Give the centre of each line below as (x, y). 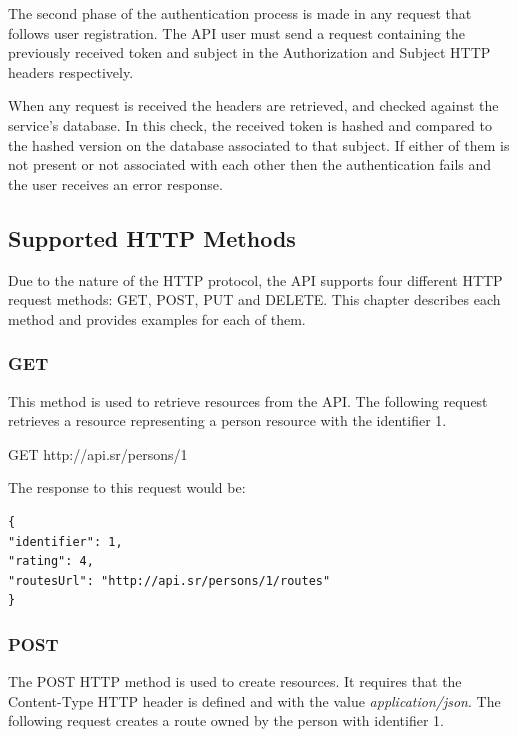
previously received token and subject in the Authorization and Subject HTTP (249, 52)
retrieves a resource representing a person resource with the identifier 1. (227, 420)
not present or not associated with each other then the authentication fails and (250, 164)
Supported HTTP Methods (152, 237)
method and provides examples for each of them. (157, 318)
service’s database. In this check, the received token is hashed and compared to (250, 124)
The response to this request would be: (127, 487)
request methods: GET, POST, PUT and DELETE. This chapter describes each (254, 299)
